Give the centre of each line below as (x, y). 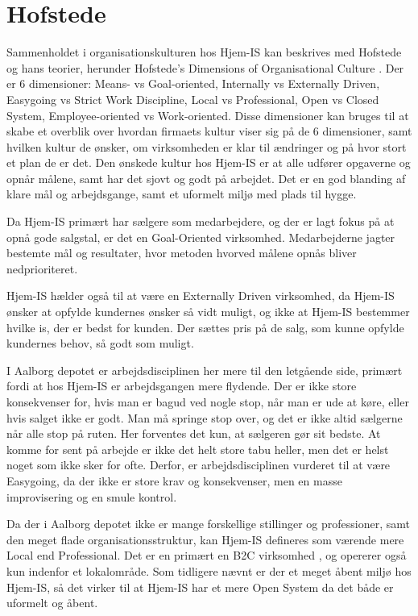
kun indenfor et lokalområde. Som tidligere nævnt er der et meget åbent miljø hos (209, 570)
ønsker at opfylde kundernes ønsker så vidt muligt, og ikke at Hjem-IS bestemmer (208, 312)
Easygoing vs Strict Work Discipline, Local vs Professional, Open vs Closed (193, 99)
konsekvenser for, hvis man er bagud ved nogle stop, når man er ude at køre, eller (208, 402)
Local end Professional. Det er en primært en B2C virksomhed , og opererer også (207, 555)
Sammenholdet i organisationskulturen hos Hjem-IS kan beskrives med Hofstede (204, 52)
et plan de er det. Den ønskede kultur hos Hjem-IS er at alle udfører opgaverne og (209, 162)
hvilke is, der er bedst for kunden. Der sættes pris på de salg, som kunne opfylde (205, 327)
